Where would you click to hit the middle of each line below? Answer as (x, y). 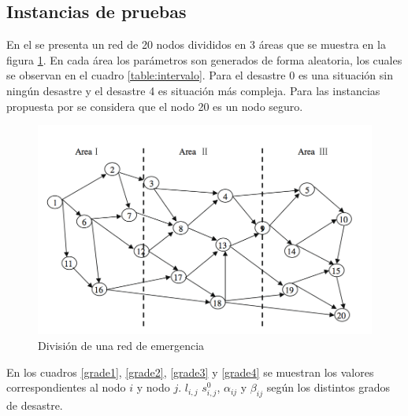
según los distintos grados (328, 387)
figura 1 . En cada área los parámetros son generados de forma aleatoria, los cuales (204, 59)
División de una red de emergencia (121, 345)
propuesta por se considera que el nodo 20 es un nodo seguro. (155, 106)
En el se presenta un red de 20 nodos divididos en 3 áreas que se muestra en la (196, 44)
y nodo (153, 387)
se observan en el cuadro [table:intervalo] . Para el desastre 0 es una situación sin (200, 75)
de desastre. (35, 405)
